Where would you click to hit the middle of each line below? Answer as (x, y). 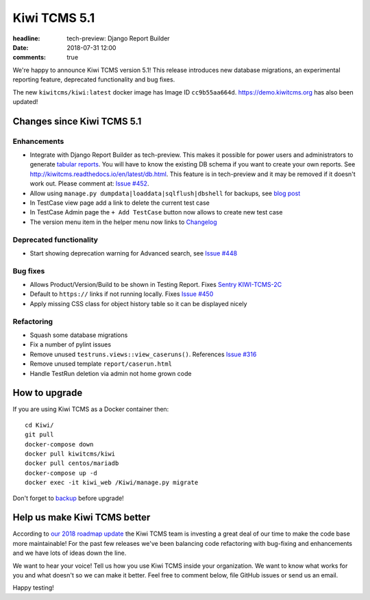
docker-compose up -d (61, 473)
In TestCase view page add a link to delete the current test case (120, 203)
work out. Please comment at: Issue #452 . (89, 184)
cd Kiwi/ (39, 425)
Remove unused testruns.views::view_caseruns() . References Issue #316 (143, 354)
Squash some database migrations (79, 335)
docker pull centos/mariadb (72, 463)
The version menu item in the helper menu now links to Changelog (123, 222)
